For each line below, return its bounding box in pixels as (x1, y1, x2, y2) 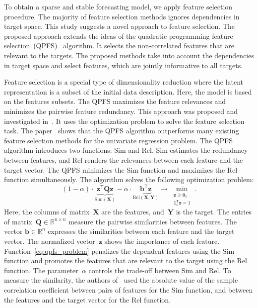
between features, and (4, 154, 70, 165)
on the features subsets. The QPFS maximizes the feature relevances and (4, 96, 226, 106)
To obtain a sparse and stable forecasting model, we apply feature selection (4, 1, 233, 11)
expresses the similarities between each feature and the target (48, 226, 235, 236)
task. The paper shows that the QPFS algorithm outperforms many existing (4, 125, 239, 136)
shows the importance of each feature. (104, 236, 220, 246)
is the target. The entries (176, 206, 252, 217)
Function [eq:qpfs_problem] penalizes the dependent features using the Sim (4, 245, 235, 256)
